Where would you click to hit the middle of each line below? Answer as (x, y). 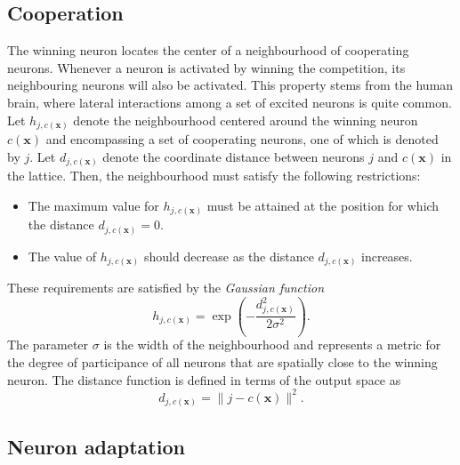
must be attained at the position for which (323, 205)
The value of (62, 256)
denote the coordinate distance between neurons (234, 156)
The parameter (48, 345)
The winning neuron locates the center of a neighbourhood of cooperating (208, 50)
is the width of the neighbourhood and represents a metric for (272, 345)
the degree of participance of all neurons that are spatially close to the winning (222, 362)
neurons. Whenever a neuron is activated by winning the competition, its (206, 67)
